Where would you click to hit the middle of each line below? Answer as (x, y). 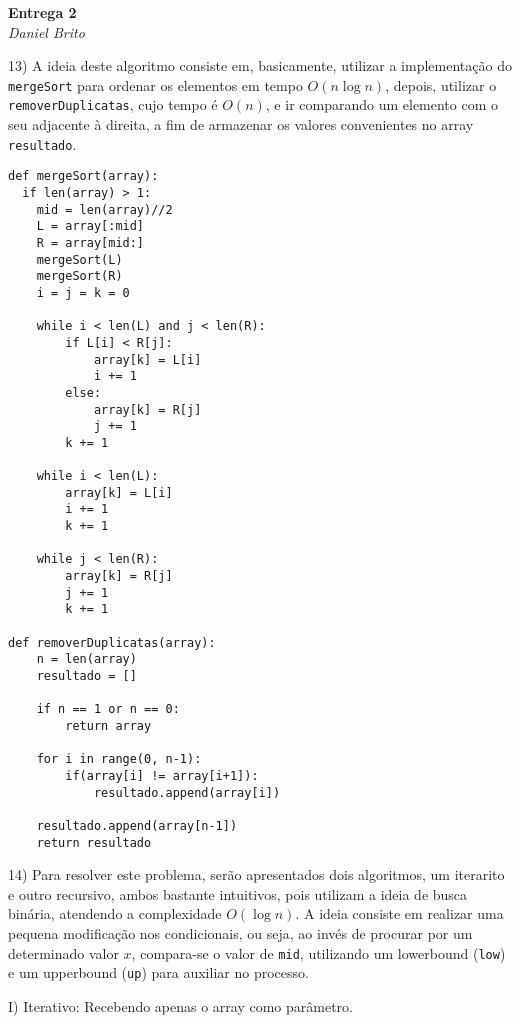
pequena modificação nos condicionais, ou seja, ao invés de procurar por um (240, 933)
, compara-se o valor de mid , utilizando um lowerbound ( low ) (318, 952)
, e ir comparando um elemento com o (382, 104)
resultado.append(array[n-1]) (137, 825)
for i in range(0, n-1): (119, 759)
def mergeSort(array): (83, 176)
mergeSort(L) (79, 259)
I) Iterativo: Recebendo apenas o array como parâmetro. (181, 1005)
